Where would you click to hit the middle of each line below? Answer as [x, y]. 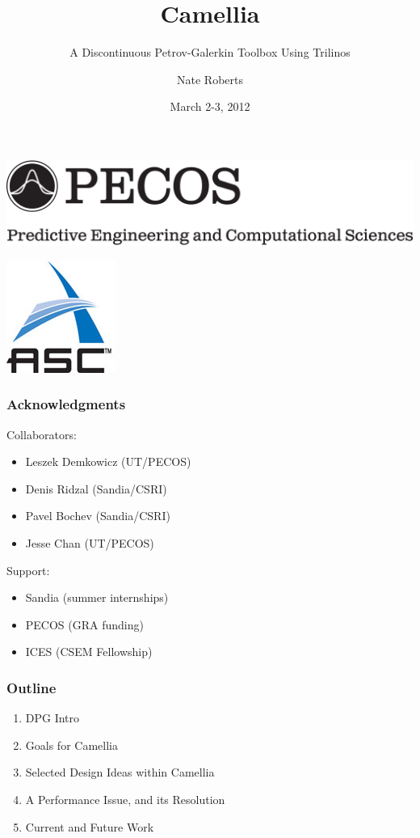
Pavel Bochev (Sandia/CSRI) [98, 516]
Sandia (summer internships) [97, 597]
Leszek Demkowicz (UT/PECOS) [108, 461]
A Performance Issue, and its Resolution [125, 799]
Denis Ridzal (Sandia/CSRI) [96, 488]
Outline [31, 687]
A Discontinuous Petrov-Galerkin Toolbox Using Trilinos [210, 52]
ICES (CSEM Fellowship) [89, 652]
